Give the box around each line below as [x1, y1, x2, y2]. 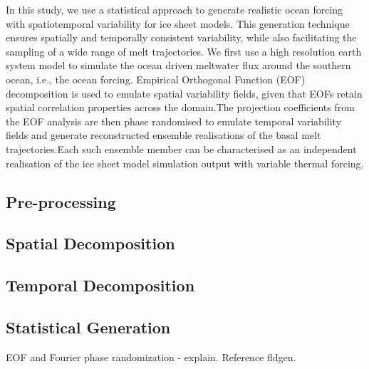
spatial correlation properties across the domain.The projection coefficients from [6, 100, 355, 115]
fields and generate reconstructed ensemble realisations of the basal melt [6, 128, 321, 142]
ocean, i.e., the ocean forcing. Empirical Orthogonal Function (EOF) [6, 71, 306, 86]
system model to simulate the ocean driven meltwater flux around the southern [6, 58, 351, 73]
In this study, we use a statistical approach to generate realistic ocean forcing [6, 2, 343, 16]
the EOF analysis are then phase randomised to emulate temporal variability [6, 113, 342, 128]
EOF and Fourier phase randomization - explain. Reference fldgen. [6, 349, 296, 364]
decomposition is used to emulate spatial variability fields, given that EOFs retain [6, 85, 363, 100]
